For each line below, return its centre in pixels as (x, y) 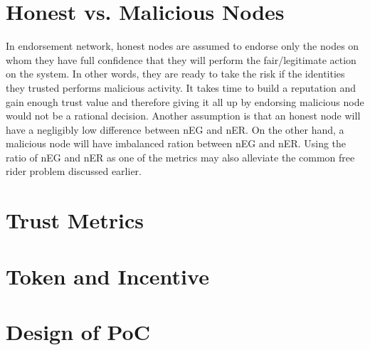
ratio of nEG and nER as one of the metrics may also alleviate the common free (180, 157)
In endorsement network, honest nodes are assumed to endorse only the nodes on (183, 46)
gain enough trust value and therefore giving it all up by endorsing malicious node (185, 101)
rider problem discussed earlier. (74, 171)
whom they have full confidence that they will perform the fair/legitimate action (181, 59)
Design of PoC (78, 332)
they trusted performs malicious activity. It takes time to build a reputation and (181, 87)
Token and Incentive (107, 276)
